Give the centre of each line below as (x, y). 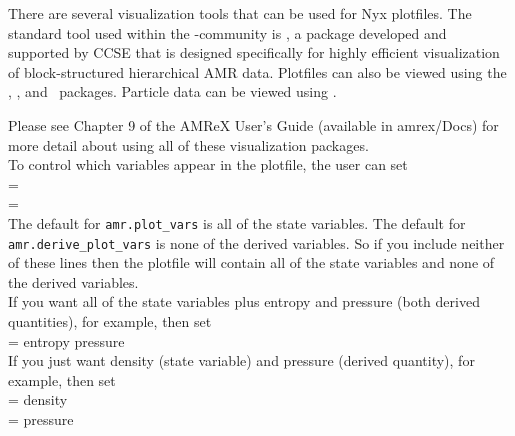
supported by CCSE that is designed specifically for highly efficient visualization (254, 52)
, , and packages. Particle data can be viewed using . (172, 91)
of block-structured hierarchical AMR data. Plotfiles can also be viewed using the (257, 71)
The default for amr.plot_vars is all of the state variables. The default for (237, 222)
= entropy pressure (66, 340)
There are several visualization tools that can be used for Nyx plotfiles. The (240, 13)
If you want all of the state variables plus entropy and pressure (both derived (244, 301)
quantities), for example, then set (110, 321)
